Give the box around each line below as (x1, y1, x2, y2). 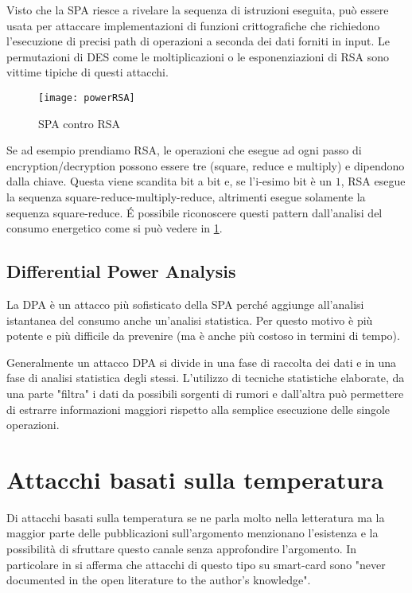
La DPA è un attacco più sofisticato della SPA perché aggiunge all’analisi (6, 295, 364, 312)
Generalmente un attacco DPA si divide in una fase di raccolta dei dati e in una (6, 353, 396, 370)
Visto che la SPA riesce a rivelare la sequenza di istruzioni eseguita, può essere (6, 2, 389, 18)
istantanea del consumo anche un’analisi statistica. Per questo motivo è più (6, 311, 373, 328)
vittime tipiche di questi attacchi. (6, 64, 169, 80)
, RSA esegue (340, 173, 406, 189)
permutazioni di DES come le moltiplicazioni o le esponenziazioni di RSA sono (6, 48, 390, 64)
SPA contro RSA (38, 115, 121, 131)
